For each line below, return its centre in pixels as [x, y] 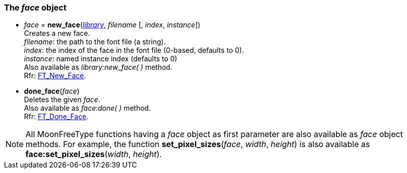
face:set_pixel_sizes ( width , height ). [94, 154]
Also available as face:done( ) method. [88, 108]
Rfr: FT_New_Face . [55, 76]
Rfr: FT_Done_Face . [56, 117]
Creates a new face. [57, 33]
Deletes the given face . [62, 100]
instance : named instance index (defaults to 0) [101, 59]
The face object [35, 7]
